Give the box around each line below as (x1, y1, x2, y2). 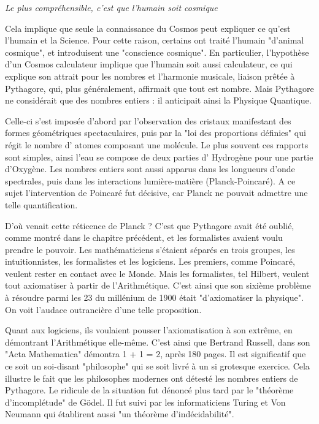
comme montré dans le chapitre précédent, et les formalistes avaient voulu (5, 231, 283, 244)
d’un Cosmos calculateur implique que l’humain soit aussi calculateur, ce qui (5, 58, 293, 70)
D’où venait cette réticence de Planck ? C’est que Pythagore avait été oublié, (5, 219, 294, 232)
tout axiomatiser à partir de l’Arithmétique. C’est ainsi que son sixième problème (5, 279, 311, 292)
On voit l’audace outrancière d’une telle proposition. (5, 303, 202, 316)
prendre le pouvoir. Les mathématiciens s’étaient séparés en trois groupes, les (5, 243, 295, 256)
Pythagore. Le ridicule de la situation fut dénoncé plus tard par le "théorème (5, 384, 294, 396)
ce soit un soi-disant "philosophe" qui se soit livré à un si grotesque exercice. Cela (5, 360, 310, 373)
